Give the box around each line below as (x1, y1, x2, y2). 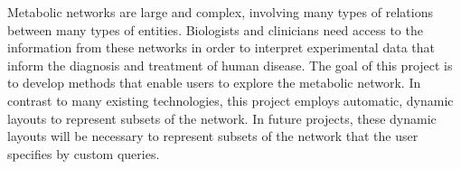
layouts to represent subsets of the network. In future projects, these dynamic (7, 108, 437, 127)
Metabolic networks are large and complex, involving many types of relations (7, 3, 433, 21)
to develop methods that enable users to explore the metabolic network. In (7, 73, 421, 92)
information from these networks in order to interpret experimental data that (7, 38, 435, 57)
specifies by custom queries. (7, 144, 160, 163)
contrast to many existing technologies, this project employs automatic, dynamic (7, 90, 454, 109)
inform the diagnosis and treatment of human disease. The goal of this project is (7, 55, 453, 74)
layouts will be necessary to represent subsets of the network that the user (7, 127, 419, 146)
